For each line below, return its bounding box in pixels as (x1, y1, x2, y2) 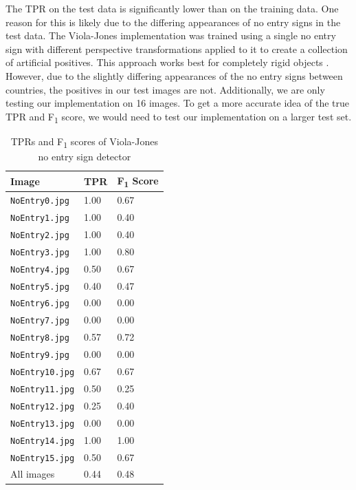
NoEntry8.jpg (10, 333, 69, 343)
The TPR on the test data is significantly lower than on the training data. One (5, 1, 339, 15)
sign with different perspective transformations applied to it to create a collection (5, 41, 348, 56)
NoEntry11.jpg (10, 384, 75, 394)
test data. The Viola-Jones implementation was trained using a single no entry (5, 28, 336, 43)
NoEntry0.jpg (10, 195, 69, 206)
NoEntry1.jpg (10, 213, 69, 223)
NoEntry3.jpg (10, 247, 69, 257)
